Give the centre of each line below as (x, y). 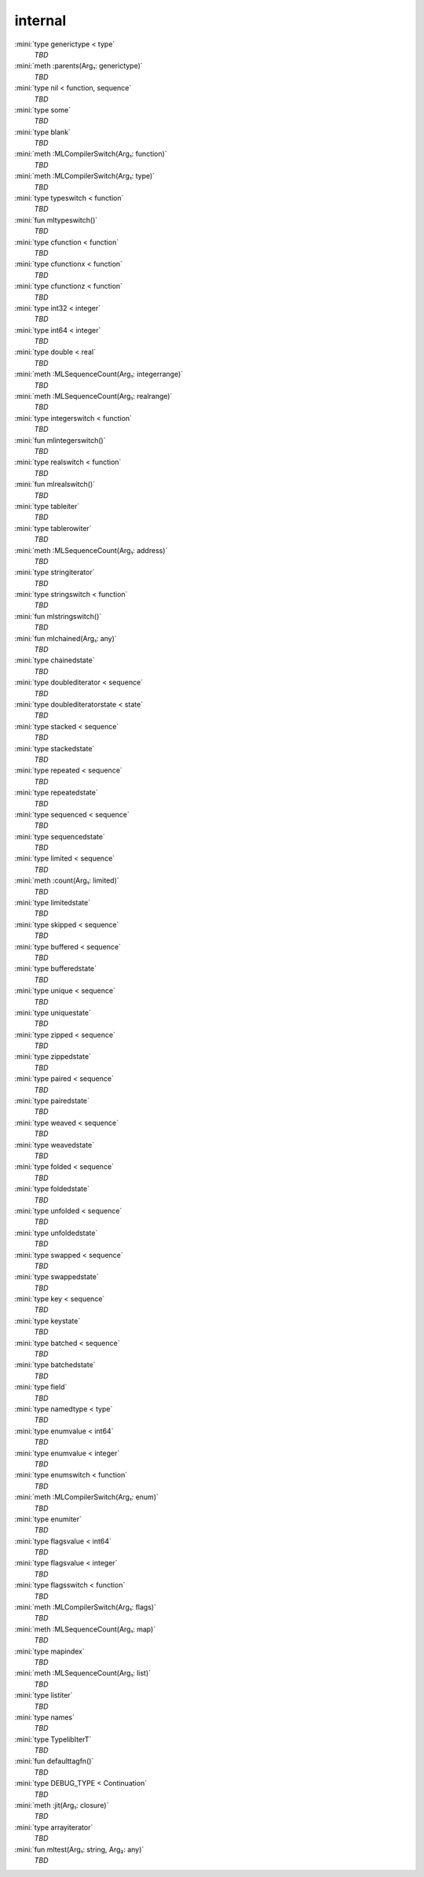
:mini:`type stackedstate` (55, 748)
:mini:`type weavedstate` (54, 1145)
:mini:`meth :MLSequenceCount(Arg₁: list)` (83, 1673)
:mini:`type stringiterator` (55, 572)
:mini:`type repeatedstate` (56, 793)
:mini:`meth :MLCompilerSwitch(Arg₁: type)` (85, 176)
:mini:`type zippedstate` (53, 1057)
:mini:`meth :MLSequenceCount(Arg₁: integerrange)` (99, 374)
